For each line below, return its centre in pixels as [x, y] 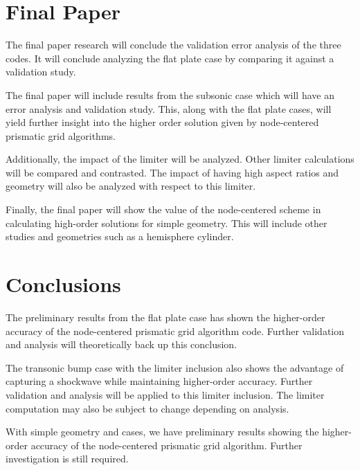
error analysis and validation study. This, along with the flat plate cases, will [169, 108]
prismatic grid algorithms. [61, 135]
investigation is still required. [67, 459]
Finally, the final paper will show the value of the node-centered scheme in [163, 209]
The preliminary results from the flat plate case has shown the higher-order [165, 317]
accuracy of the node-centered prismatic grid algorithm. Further [166, 445]
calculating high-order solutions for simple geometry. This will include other [166, 223]
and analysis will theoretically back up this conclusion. [121, 344]
